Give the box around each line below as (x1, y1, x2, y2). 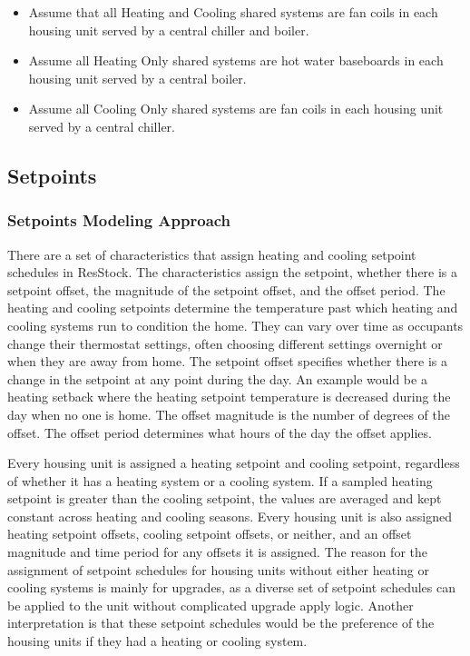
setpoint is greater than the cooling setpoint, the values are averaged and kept (7, 489, 442, 508)
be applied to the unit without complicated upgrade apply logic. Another (7, 595, 414, 614)
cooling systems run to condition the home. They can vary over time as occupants (7, 315, 464, 334)
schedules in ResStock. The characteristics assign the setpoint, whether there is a (7, 263, 458, 282)
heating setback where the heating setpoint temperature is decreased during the (7, 387, 451, 406)
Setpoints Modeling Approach (7, 209, 231, 232)
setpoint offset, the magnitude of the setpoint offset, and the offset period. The (7, 280, 446, 299)
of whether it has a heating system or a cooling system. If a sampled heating (7, 471, 433, 490)
